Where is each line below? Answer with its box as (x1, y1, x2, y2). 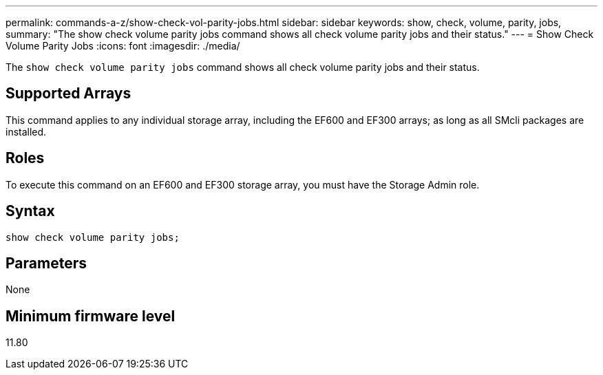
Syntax (6, 202, 55, 220)
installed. (6, 125, 47, 138)
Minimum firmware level (6, 307, 176, 325)
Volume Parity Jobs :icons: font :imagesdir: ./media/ (6, 40, 240, 52)
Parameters (6, 254, 87, 272)
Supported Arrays (6, 85, 131, 103)
